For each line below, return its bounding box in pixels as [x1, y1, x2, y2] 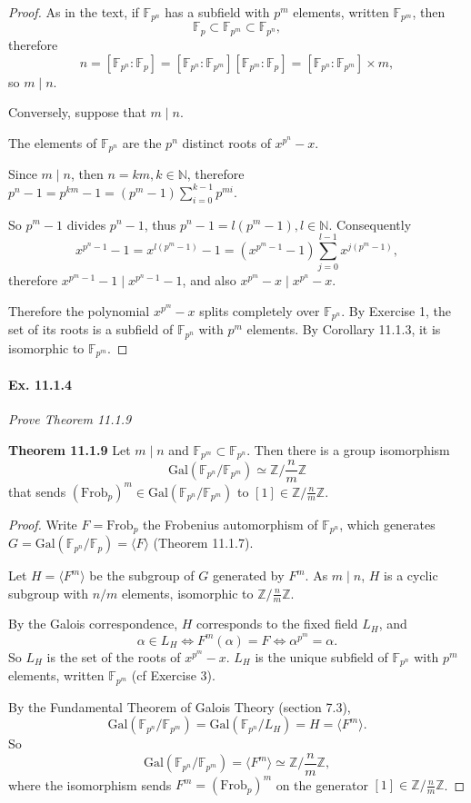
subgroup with [8, 583, 89, 602]
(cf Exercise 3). [131, 666, 215, 685]
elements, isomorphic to [122, 583, 254, 602]
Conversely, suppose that [8, 103, 146, 122]
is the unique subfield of [255, 647, 388, 666]
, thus [144, 214, 176, 233]
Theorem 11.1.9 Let [8, 440, 131, 459]
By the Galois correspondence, [8, 614, 178, 633]
